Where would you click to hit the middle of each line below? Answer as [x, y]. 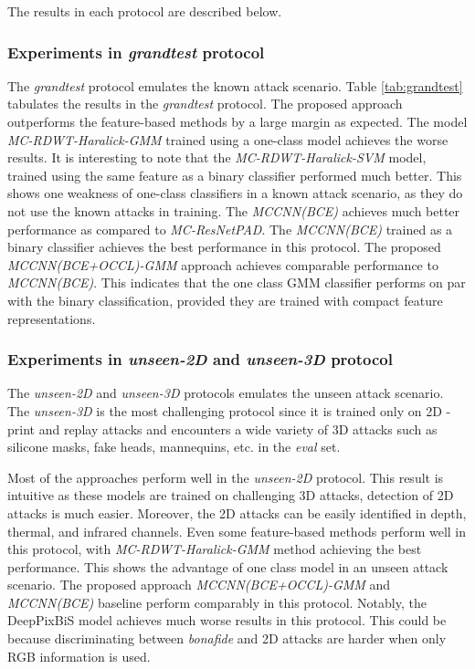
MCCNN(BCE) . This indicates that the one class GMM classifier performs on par [237, 282]
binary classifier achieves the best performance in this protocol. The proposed [224, 247]
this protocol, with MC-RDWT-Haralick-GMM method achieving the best [215, 549]
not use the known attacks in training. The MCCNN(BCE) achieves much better [234, 210]
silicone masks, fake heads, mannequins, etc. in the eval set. [174, 447]
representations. [52, 318]
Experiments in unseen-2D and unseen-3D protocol [200, 359]
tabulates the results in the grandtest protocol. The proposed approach [205, 104]
